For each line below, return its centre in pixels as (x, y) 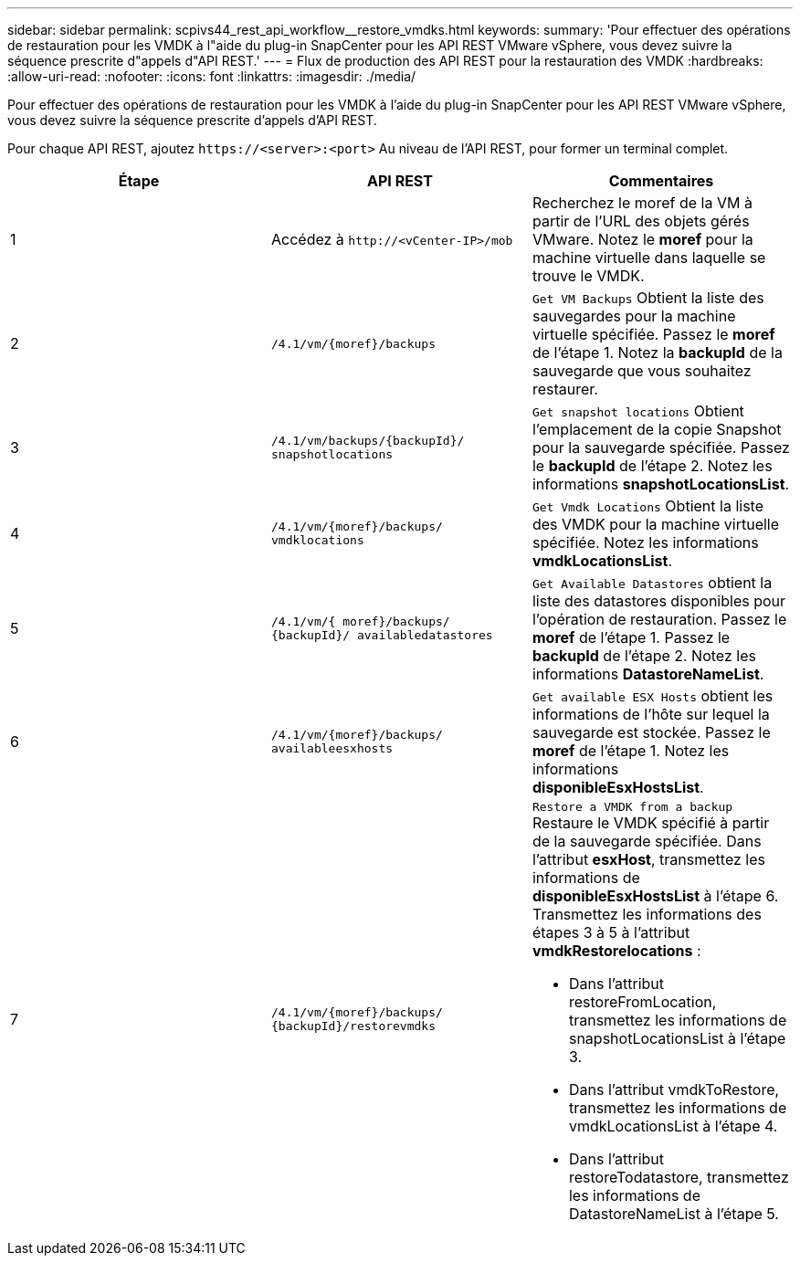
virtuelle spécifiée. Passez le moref (653, 334)
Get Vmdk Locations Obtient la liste (647, 506)
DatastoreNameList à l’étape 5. (674, 1214)
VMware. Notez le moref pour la (642, 239)
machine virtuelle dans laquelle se (649, 258)
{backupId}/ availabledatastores (382, 635)
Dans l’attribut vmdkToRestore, (674, 1089)
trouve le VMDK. (588, 276)
